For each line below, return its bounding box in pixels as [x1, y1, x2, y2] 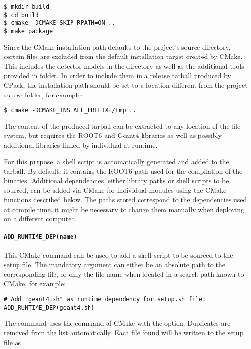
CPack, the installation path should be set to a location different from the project [4, 80, 248, 90]
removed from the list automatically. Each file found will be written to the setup [4, 327, 244, 337]
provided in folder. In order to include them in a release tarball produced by [4, 70, 231, 80]
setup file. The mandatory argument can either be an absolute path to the [4, 259, 225, 270]
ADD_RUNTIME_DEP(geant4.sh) [4, 304, 95, 311]
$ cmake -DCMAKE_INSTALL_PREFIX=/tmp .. [4, 107, 137, 114]
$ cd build [4, 11, 39, 19]
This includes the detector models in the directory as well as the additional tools [4, 60, 244, 71]
